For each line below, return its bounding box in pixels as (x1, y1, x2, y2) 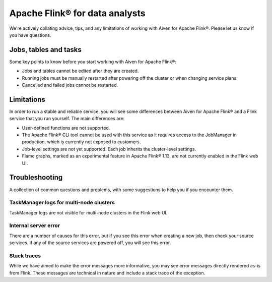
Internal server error (9, 222, 60, 229)
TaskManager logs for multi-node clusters (9, 199, 115, 206)
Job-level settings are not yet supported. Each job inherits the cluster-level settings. (22, 146, 196, 152)
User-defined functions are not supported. (22, 125, 110, 131)
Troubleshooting (9, 173, 63, 182)
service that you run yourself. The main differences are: (9, 116, 125, 122)
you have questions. (9, 32, 51, 38)
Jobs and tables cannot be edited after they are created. (22, 68, 139, 74)
